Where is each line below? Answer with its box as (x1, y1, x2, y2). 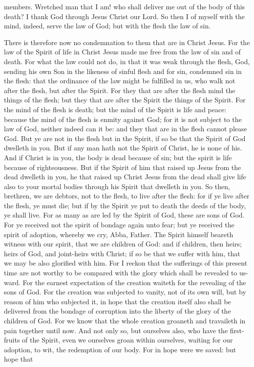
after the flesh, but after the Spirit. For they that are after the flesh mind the (4, 85, 235, 95)
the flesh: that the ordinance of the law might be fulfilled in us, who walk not (4, 75, 235, 86)
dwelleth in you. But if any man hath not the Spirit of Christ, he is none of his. (4, 143, 242, 153)
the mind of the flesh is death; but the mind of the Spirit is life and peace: (4, 104, 227, 114)
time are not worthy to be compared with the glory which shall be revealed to (4, 268, 237, 278)
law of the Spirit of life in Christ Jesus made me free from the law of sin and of (4, 47, 241, 57)
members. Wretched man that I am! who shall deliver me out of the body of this (4, 1, 245, 11)
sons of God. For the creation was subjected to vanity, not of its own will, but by (4, 287, 246, 297)
